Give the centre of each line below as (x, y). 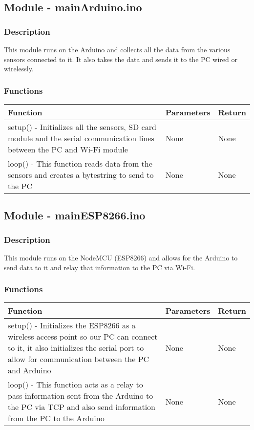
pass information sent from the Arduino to (81, 396)
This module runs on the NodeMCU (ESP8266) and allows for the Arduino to (121, 258)
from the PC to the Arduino (56, 418)
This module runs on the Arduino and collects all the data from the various (117, 49)
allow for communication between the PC (79, 359)
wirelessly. (19, 69)
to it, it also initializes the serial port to (76, 348)
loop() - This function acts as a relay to (75, 385)
